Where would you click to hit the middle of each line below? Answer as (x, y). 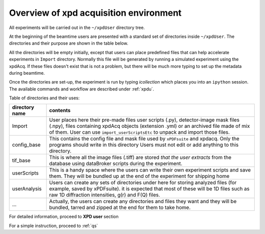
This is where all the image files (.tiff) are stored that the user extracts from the (140, 157)
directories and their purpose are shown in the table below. (69, 43)
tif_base (21, 161)
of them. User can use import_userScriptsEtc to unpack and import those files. (140, 132)
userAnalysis (27, 189)
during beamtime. (27, 73)
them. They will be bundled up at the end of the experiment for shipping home (139, 176)
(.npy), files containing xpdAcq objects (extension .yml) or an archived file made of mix (150, 126)
